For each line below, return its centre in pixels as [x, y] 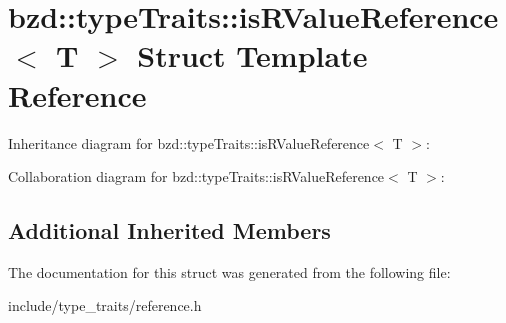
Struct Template [252, 55]
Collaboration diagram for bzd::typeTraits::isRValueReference [196, 176]
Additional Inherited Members [169, 230]
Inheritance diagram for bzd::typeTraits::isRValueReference [189, 142]
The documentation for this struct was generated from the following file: [229, 271]
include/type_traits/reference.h [105, 305]
